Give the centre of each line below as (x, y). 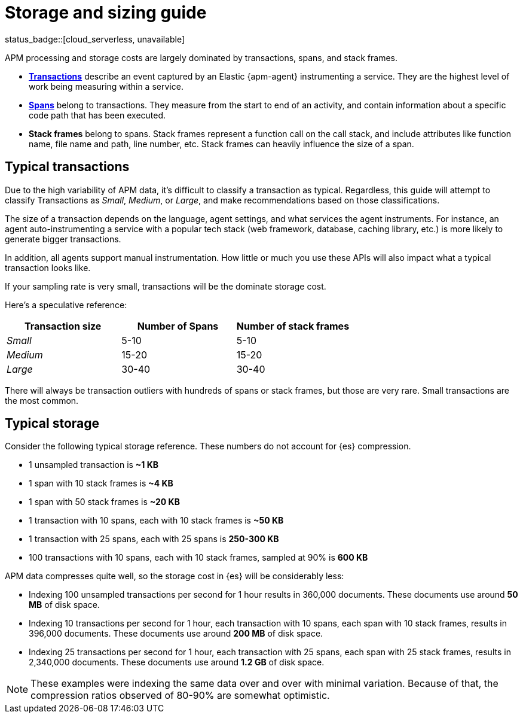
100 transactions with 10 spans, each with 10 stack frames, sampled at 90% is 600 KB (198, 558)
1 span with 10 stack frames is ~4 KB (101, 483)
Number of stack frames (293, 326)
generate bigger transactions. (63, 239)
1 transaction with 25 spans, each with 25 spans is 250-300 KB (154, 539)
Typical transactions (67, 167)
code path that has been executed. (97, 115)
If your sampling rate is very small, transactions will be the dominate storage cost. (166, 286)
